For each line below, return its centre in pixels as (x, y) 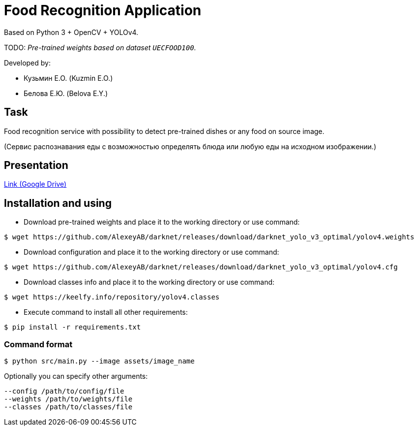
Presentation (36, 165)
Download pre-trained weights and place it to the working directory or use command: (162, 222)
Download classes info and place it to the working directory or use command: (149, 282)
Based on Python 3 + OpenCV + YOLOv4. (71, 32)
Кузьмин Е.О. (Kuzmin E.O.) (68, 78)
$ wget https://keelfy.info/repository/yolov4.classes (112, 297)
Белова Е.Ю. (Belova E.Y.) (66, 93)
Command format (38, 344)
